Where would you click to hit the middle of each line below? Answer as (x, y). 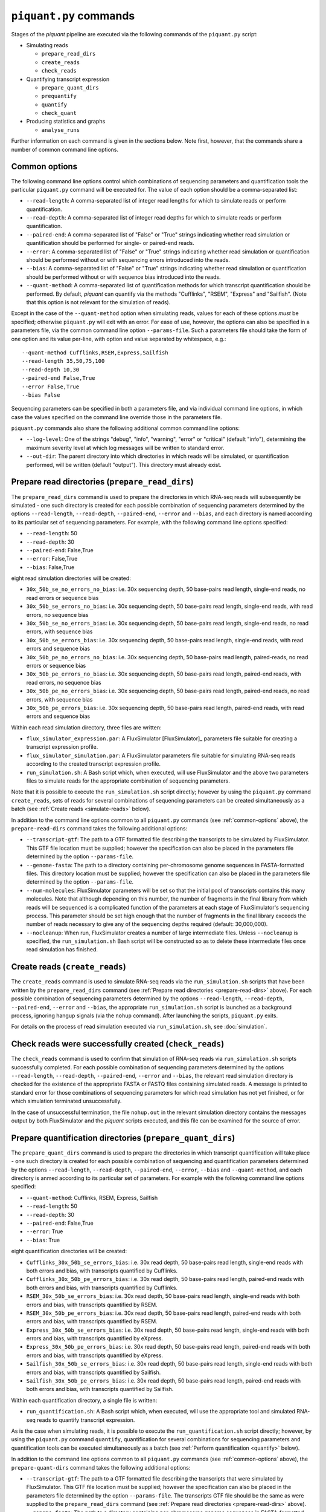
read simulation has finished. (62, 950)
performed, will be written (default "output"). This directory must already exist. (124, 464)
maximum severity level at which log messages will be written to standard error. (125, 448)
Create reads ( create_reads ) (69, 967)
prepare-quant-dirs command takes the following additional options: (101, 1467)
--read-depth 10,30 (51, 370)
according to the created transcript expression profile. (94, 764)
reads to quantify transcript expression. (86, 1420)
